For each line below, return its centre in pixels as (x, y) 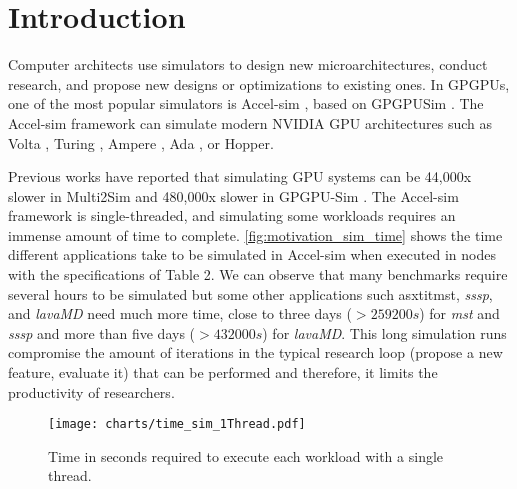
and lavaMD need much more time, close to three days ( (180, 313)
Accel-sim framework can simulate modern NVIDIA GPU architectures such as (250, 122)
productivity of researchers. (91, 391)
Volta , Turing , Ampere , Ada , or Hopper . (141, 142)
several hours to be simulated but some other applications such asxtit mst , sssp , (250, 293)
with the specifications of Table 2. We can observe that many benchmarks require (258, 274)
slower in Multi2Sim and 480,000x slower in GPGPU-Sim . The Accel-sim (233, 195)
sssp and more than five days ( (102, 332)
